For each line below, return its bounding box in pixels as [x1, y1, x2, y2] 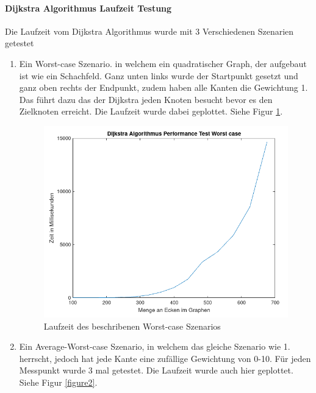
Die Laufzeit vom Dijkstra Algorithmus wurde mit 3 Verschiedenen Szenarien [5, 24, 294, 37]
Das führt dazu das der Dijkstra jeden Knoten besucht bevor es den [19, 93, 273, 105]
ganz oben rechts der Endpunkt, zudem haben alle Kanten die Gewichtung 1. [19, 81, 308, 94]
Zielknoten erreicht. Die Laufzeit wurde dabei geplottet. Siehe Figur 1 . [19, 105, 283, 118]
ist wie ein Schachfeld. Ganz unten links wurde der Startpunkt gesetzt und [19, 69, 298, 82]
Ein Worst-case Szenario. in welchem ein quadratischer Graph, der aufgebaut [19, 57, 307, 69]
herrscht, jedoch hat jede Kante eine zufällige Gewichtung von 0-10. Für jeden [19, 352, 311, 364]
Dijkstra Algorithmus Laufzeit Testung [5, 1, 172, 14]
